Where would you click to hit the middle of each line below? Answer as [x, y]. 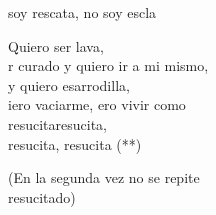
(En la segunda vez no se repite [104, 177]
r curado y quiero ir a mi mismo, [108, 65]
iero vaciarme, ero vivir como [97, 104]
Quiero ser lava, [56, 45]
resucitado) [42, 196]
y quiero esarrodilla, [69, 84]
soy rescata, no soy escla [82, 12]
